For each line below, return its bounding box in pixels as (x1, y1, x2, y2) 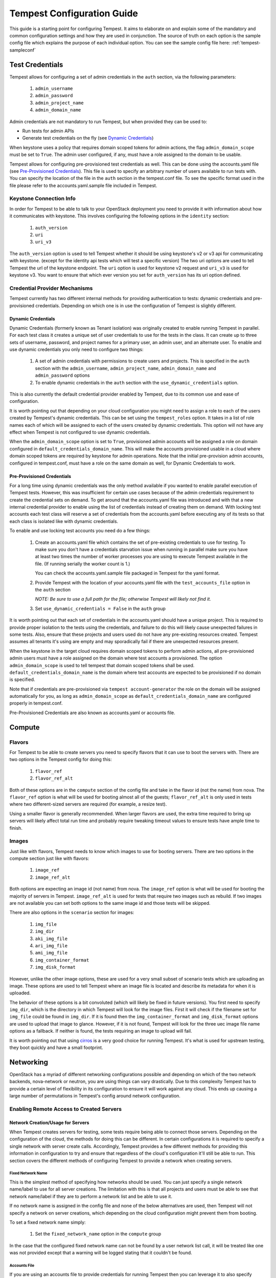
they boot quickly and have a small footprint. (9, 1044, 103, 1051)
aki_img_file (35, 935, 68, 942)
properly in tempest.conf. (9, 700, 63, 706)
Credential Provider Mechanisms (9, 284, 93, 291)
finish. (9, 825, 22, 831)
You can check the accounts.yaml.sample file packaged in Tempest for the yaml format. (35, 570, 220, 576)
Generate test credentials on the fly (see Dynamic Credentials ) (22, 135, 154, 141)
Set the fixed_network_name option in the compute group (35, 1231, 162, 1237)
